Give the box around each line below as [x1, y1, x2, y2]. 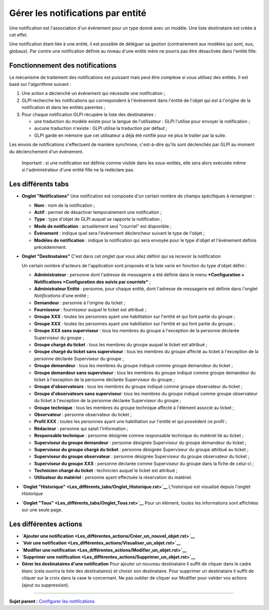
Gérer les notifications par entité [9, 7, 146, 18]
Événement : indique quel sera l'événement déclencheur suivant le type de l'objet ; [34, 230, 205, 236]
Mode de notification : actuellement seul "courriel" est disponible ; [34, 223, 172, 229]
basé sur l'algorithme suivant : [9, 81, 72, 87]
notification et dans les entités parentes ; [21, 104, 106, 110]
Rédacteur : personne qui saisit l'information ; [34, 425, 129, 432]
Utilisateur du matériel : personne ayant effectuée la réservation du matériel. [34, 475, 193, 481]
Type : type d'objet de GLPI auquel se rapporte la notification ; [34, 216, 162, 222]
